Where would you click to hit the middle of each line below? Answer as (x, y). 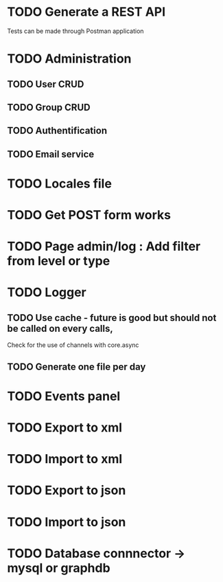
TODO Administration (69, 59)
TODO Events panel (64, 396)
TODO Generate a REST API (86, 12)
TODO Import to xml (65, 459)
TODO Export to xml (64, 428)
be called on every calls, (60, 328)
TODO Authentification (57, 131)
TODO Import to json (67, 522)
